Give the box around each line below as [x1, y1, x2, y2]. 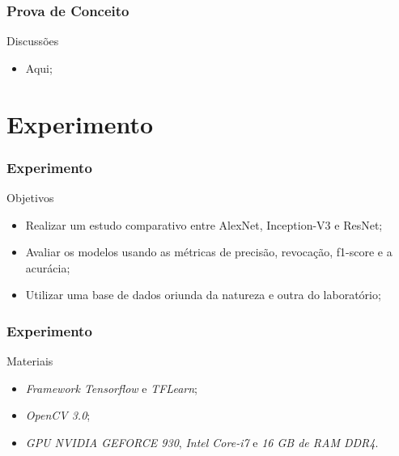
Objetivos [6, 189, 54, 205]
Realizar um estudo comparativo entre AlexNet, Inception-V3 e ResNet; [25, 216, 383, 233]
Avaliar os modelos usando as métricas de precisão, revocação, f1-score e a [25, 243, 393, 260]
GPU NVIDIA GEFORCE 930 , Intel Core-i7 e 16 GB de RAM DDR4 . [25, 433, 379, 450]
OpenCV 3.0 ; [25, 407, 91, 424]
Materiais [6, 353, 53, 369]
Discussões [6, 32, 59, 49]
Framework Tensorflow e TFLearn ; [25, 379, 197, 396]
